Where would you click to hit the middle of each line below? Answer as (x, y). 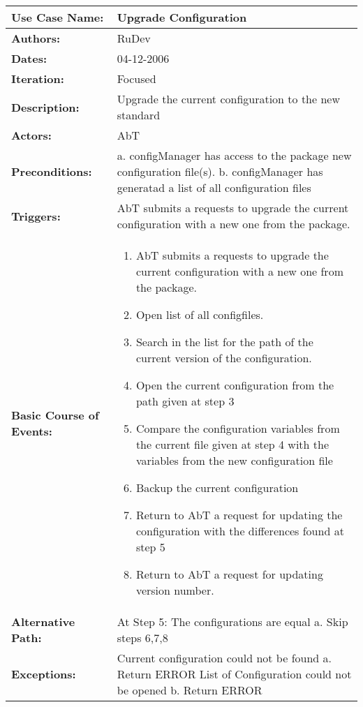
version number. (175, 590)
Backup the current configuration (217, 488)
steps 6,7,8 (142, 638)
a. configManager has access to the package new (234, 155)
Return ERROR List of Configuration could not (234, 674)
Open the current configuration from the (235, 385)
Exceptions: (44, 674)
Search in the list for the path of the (224, 342)
